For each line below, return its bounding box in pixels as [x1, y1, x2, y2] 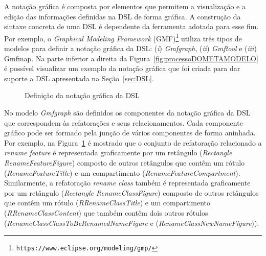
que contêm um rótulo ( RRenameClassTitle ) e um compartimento [4, 197, 211, 208]
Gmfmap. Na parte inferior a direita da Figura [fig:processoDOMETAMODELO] [4, 53, 258, 63]
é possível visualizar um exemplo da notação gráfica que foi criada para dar [4, 63, 240, 74]
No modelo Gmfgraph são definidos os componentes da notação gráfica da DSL [4, 107, 251, 118]
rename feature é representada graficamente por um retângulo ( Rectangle [4, 147, 232, 158]
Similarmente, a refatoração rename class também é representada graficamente [4, 177, 251, 188]
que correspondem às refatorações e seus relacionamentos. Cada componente [4, 117, 243, 128]
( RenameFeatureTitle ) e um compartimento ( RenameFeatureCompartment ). [4, 167, 240, 178]
